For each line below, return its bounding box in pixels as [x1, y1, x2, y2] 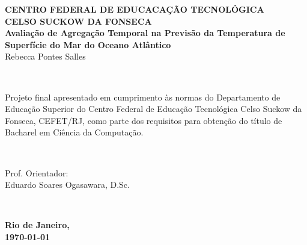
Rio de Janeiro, [5, 219, 70, 231]
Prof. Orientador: [5, 166, 68, 179]
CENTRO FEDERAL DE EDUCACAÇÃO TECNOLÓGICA [5, 3, 264, 15]
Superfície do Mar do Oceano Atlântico [5, 38, 171, 51]
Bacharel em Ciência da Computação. [5, 126, 144, 138]
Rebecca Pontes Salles [5, 50, 86, 63]
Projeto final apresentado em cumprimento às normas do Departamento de [5, 90, 281, 103]
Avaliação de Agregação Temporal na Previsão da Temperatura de [5, 26, 285, 39]
